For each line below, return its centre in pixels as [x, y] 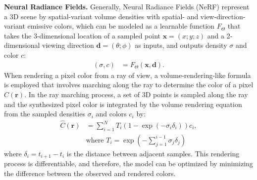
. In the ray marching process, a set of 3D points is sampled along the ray [136, 94]
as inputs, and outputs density [181, 45]
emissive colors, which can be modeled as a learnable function [121, 26]
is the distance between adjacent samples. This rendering [153, 153]
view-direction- [223, 16]
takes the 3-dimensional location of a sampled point [82, 35]
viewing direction [68, 45]
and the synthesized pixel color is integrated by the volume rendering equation [123, 104]
